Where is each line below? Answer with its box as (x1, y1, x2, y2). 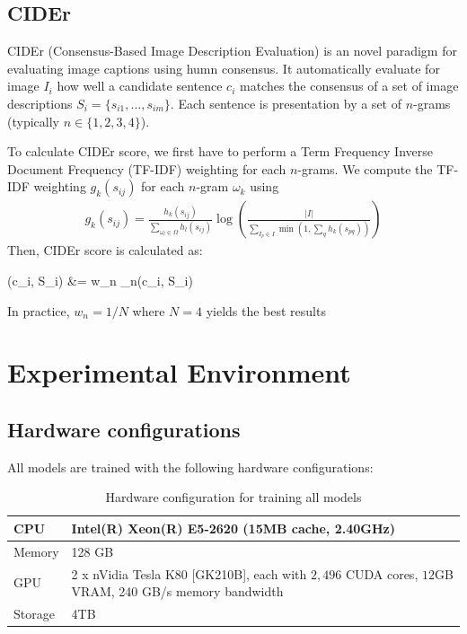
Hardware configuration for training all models (105, 488, 362, 506)
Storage (13, 604, 55, 623)
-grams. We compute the (297, 159, 433, 178)
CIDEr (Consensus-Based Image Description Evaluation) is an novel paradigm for (7, 41, 457, 60)
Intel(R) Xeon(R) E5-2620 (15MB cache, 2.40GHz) (71, 518, 395, 537)
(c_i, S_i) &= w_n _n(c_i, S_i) (7, 270, 193, 289)
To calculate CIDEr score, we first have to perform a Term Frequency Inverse (7, 142, 433, 161)
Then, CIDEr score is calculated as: (7, 241, 203, 260)
